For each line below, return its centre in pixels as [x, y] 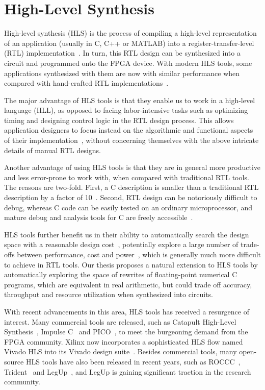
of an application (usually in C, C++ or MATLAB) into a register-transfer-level [129, 43]
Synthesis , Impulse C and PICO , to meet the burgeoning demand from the [126, 332]
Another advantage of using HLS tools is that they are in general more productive [132, 167]
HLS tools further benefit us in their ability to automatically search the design [127, 234]
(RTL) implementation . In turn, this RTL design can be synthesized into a [122, 53]
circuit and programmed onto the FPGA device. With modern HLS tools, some [128, 63]
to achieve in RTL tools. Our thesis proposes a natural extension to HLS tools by [131, 264]
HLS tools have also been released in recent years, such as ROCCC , [133, 361]
